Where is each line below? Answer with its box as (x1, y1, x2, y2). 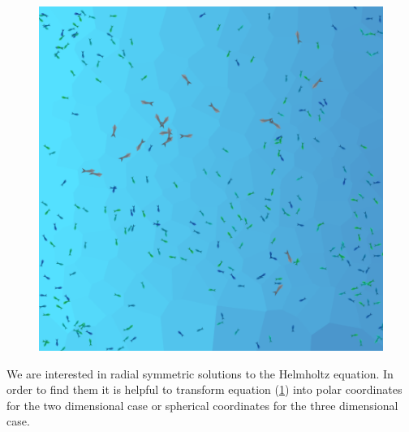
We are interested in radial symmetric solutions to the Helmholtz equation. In (6, 365, 394, 382)
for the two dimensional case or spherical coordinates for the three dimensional (6, 396, 398, 413)
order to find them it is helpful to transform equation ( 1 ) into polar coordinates (6, 381, 403, 398)
